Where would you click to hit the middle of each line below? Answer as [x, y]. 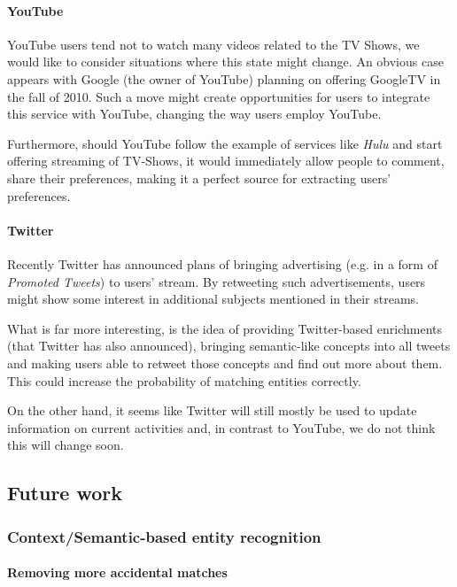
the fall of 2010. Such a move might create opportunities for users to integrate [219, 96]
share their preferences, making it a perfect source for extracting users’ [199, 178]
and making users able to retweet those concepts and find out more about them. [225, 363]
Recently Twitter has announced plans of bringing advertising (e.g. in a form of [222, 263]
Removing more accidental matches [117, 572]
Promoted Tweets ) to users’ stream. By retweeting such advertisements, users [217, 281]
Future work [65, 493]
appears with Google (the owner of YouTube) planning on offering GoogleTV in [224, 78]
